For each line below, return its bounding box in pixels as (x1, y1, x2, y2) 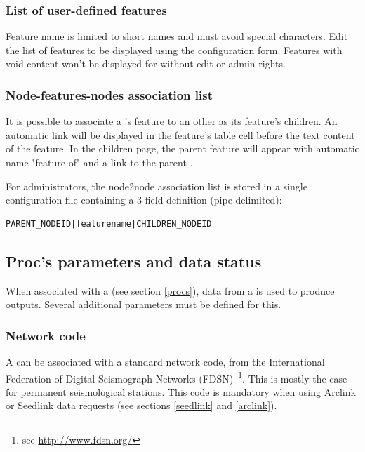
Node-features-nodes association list (6, 86, 213, 103)
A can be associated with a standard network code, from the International (6, 354, 325, 368)
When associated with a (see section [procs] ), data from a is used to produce (6, 283, 335, 298)
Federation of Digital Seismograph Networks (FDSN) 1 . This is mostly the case (6, 368, 347, 385)
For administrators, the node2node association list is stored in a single (6, 178, 307, 193)
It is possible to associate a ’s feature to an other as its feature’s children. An (6, 114, 338, 128)
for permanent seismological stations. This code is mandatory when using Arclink (6, 384, 356, 399)
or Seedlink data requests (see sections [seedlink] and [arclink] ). (6, 398, 277, 413)
